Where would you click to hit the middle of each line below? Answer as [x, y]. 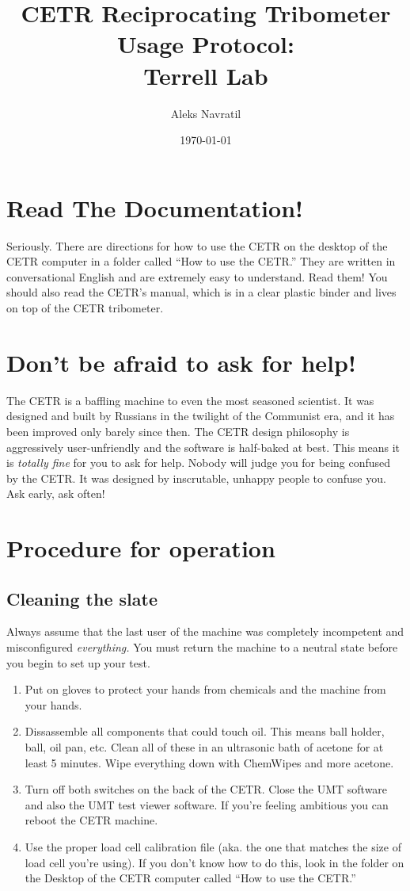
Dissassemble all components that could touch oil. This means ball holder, [205, 731]
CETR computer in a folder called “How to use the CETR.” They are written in [201, 261]
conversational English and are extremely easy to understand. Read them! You [197, 276]
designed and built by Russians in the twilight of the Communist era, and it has [201, 416]
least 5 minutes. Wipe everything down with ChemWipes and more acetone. [209, 762]
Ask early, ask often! [56, 493]
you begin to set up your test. [78, 662]
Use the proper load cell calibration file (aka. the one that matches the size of [213, 846]
